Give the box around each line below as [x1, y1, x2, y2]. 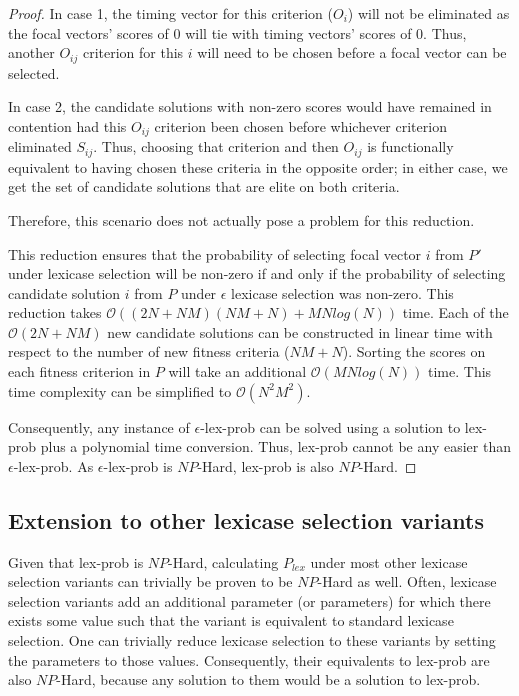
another [8, 42, 55, 63]
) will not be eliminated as [347, 3, 510, 23]
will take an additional [168, 361, 307, 382]
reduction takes [8, 302, 102, 323]
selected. [8, 62, 60, 83]
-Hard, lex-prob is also [197, 455, 334, 476]
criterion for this [82, 42, 184, 63]
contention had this [8, 115, 127, 136]
